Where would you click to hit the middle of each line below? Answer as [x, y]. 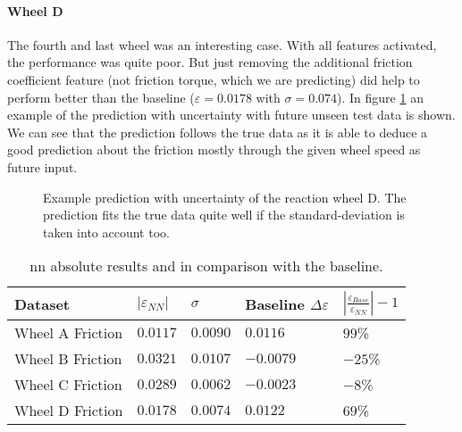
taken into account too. [106, 232]
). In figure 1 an [380, 97]
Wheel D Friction [69, 411]
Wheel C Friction [68, 385]
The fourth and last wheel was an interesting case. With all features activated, [222, 44]
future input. [42, 166]
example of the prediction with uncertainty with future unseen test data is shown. [231, 115]
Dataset [42, 303]
